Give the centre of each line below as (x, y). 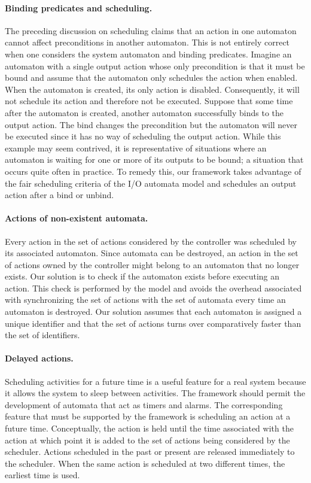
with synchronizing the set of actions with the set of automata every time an (145, 300)
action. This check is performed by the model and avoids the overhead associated (153, 288)
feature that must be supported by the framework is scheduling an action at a (148, 416)
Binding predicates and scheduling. (79, 7)
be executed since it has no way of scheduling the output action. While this (143, 136)
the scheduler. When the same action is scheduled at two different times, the (145, 463)
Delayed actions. (39, 358)
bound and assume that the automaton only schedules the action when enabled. (151, 78)
